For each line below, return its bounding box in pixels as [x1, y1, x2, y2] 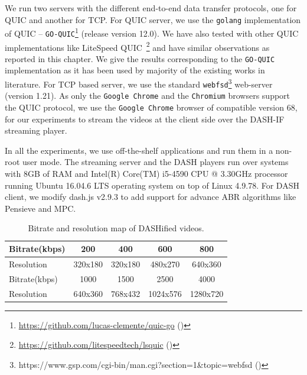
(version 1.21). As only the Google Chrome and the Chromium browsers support [5, 89, 290, 102]
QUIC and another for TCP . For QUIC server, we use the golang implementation [5, 13, 301, 25]
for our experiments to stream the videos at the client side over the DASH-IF [5, 112, 285, 125]
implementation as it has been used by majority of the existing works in [5, 64, 265, 76]
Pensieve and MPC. [5, 202, 76, 214]
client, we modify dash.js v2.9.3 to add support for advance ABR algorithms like [5, 190, 296, 203]
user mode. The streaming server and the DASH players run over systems [22, 156, 289, 168]
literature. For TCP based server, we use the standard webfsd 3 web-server [5, 76, 273, 90]
